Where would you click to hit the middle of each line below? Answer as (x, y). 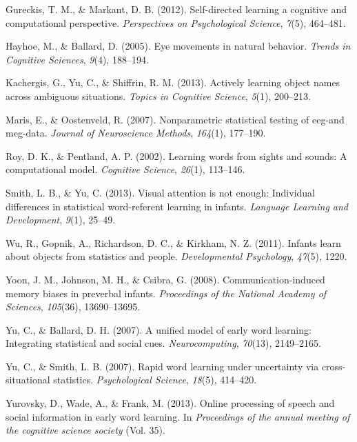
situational (28, 380)
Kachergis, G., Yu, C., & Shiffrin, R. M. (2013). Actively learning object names (173, 82)
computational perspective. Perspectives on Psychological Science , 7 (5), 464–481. (176, 22)
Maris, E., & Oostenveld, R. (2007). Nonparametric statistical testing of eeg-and (175, 119)
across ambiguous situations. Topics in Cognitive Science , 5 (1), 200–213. (158, 96)
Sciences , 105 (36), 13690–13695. (73, 307)
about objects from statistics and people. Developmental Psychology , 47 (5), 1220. (176, 256)
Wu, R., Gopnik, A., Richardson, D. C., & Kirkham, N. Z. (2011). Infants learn (173, 242)
